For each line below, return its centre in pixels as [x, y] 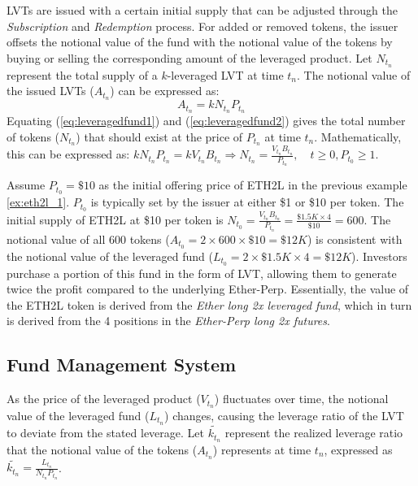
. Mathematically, [358, 136]
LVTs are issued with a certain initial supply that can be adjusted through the [202, 10]
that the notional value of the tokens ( [102, 449]
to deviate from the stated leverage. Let [105, 433]
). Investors [379, 256]
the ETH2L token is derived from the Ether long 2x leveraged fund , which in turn [209, 304]
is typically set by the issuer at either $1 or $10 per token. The [247, 202]
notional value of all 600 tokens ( [88, 239]
